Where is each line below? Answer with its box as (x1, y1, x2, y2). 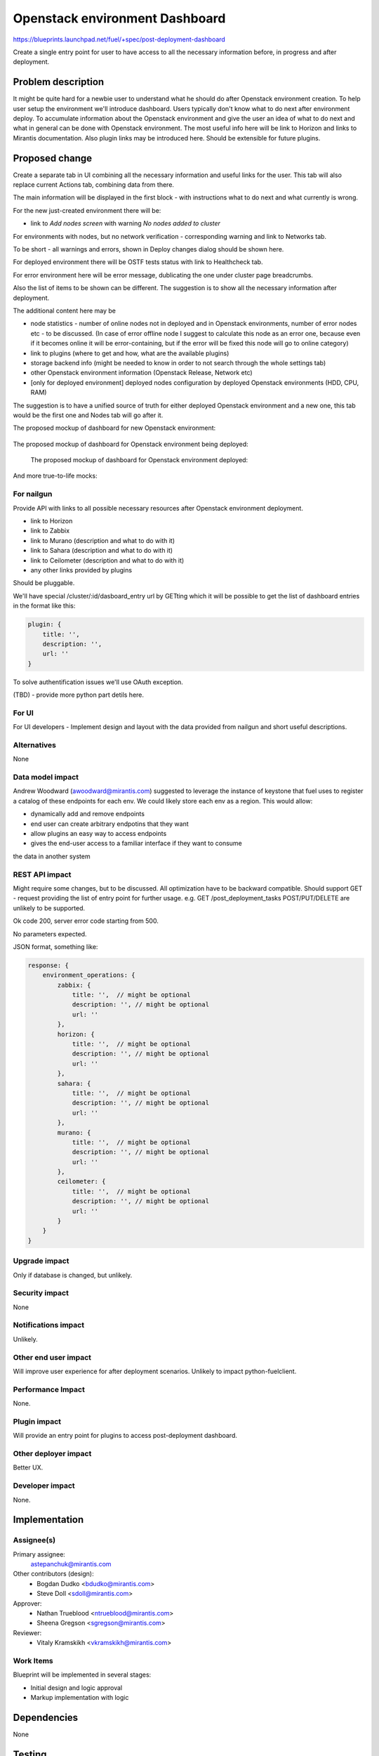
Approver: (13, 1599, 42, 1608)
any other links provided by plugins (30, 565, 133, 574)
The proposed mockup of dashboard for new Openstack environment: (13, 424, 216, 432)
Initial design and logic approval (30, 1683, 123, 1692)
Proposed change (13, 152, 93, 164)
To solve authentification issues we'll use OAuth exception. (13, 678, 184, 686)
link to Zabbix (30, 527, 70, 535)
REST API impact (13, 870, 72, 879)
